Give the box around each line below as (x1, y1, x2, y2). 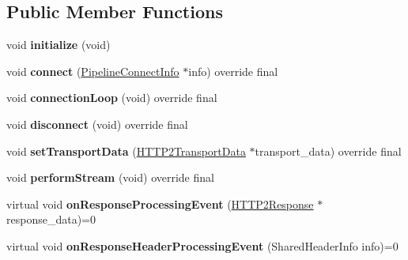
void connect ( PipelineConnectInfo (6, 62, 179, 79)
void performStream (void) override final (6, 169, 214, 186)
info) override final (188, 62, 278, 79)
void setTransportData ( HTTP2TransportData (6, 142, 246, 159)
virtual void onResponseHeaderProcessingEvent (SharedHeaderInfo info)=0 (6, 237, 399, 254)
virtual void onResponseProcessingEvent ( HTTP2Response (6, 195, 314, 212)
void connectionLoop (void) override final (6, 89, 217, 106)
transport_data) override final (255, 142, 402, 159)
